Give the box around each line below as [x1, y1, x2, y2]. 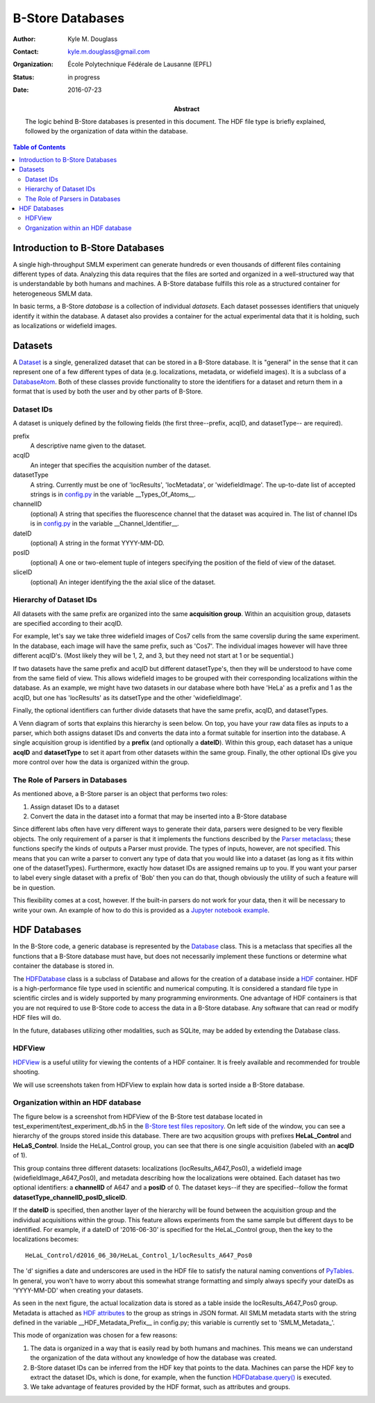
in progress [67, 73, 101, 81]
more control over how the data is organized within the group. [12, 758, 190, 766]
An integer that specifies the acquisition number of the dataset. [30, 461, 211, 469]
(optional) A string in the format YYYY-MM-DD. [30, 539, 165, 547]
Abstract [174, 104, 200, 113]
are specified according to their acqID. [12, 619, 123, 628]
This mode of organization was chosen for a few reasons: [12, 1331, 178, 1340]
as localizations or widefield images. [12, 322, 117, 330]
